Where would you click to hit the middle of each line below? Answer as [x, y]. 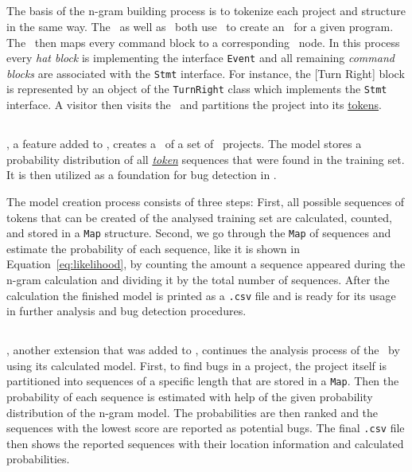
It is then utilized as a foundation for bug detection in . [142, 175]
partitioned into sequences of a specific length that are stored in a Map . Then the [203, 381]
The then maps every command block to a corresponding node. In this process [203, 42]
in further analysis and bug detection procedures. [126, 311]
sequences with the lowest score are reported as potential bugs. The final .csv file [206, 428]
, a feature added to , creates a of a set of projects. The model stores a [184, 144]
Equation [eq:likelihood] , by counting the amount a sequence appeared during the [206, 264]
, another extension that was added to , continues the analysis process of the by [203, 350]
